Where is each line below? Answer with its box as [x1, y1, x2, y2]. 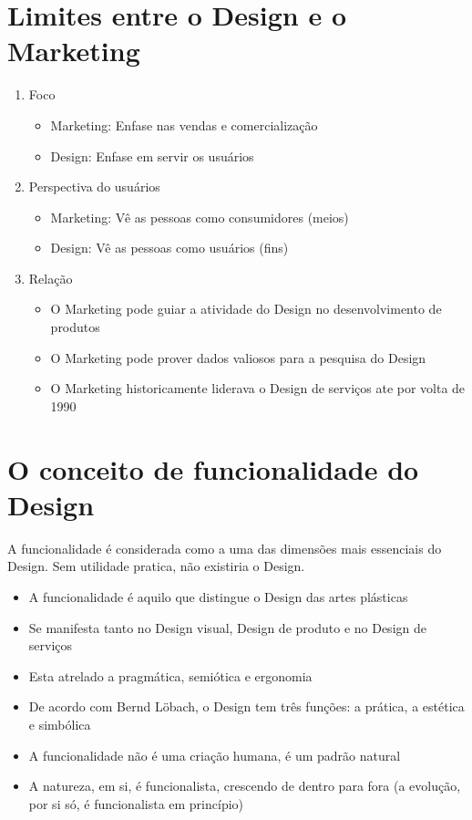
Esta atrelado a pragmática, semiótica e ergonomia [28, 666, 313, 685]
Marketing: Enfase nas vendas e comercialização [50, 115, 318, 134]
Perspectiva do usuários [28, 177, 160, 196]
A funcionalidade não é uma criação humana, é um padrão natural [28, 745, 401, 764]
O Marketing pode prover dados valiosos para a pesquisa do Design [50, 348, 426, 367]
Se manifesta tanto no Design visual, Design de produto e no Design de [28, 618, 426, 637]
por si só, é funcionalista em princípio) [28, 794, 244, 813]
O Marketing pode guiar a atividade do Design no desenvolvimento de [50, 299, 442, 318]
